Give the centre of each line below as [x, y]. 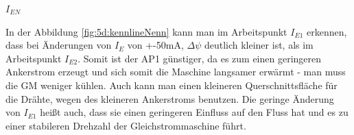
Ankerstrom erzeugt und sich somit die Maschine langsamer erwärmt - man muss [176, 72]
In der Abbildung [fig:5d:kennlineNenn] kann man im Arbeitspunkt [146, 31]
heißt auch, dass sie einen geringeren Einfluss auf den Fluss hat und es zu [194, 112]
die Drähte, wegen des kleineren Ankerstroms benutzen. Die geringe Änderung [170, 98]
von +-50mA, [155, 45]
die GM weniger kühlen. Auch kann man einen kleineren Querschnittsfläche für [172, 85]
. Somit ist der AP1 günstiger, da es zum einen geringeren [200, 58]
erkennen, [327, 31]
